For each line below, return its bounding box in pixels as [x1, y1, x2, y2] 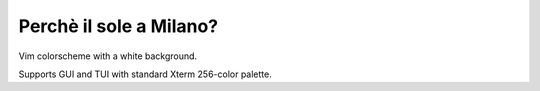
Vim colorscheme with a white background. [18, 50, 198, 62]
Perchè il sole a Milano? [18, 15, 219, 37]
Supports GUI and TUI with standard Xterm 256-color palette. [18, 68, 272, 80]
